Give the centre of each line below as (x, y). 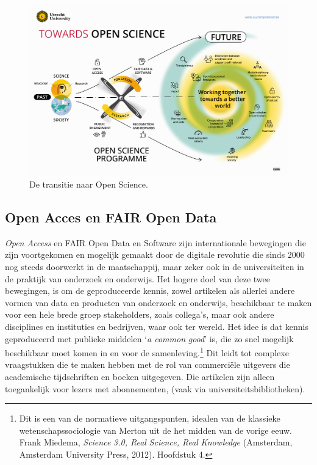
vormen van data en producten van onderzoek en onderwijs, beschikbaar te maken (158, 302)
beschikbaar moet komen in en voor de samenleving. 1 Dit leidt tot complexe (147, 352)
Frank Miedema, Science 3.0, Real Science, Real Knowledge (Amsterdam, (156, 442)
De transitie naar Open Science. (89, 184)
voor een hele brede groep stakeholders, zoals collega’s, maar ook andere (140, 314)
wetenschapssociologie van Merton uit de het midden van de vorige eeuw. (155, 430)
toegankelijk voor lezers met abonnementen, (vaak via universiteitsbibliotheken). (155, 388)
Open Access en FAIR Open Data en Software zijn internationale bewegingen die (155, 242)
